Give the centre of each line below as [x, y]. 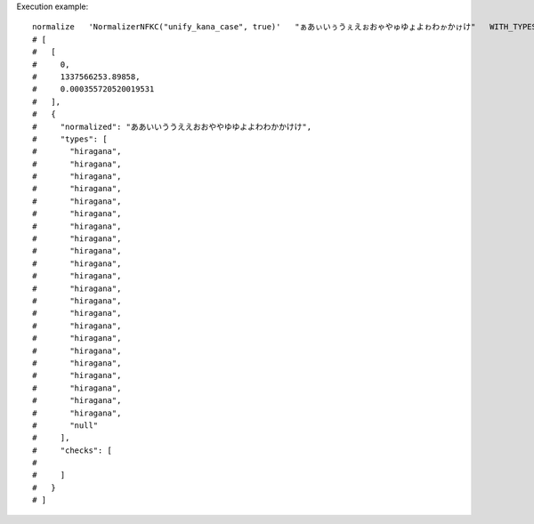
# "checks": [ [73, 450]
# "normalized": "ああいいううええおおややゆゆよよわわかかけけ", [172, 126]
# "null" [65, 425]
